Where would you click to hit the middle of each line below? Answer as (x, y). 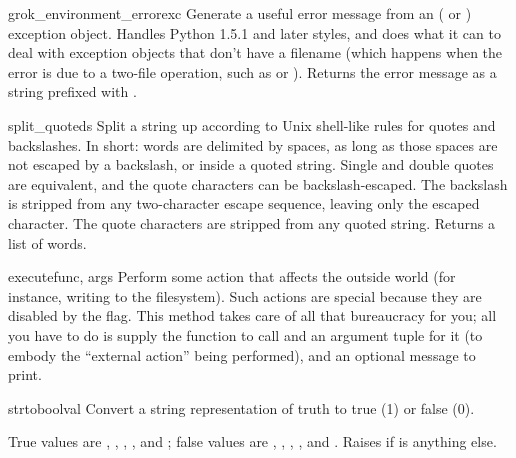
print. (25, 374)
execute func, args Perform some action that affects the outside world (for (232, 276)
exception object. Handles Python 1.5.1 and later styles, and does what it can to (254, 32)
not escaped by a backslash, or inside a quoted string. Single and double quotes (251, 164)
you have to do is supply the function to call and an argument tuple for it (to (245, 334)
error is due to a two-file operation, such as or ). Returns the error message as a (252, 71)
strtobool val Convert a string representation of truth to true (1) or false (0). (241, 407)
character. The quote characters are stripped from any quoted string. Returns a (251, 222)
